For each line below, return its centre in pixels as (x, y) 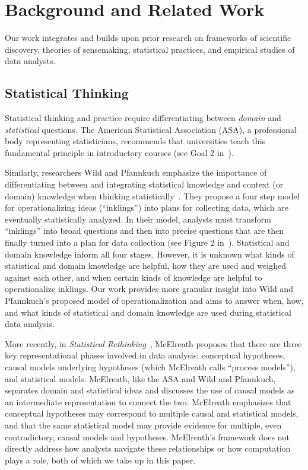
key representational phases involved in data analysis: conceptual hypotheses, (145, 355)
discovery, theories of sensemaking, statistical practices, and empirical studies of (150, 49)
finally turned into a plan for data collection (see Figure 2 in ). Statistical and (147, 242)
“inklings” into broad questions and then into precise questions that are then (144, 231)
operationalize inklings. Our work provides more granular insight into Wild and (149, 289)
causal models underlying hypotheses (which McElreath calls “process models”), (150, 366)
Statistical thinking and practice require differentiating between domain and (143, 118)
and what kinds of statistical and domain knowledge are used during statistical (148, 312)
